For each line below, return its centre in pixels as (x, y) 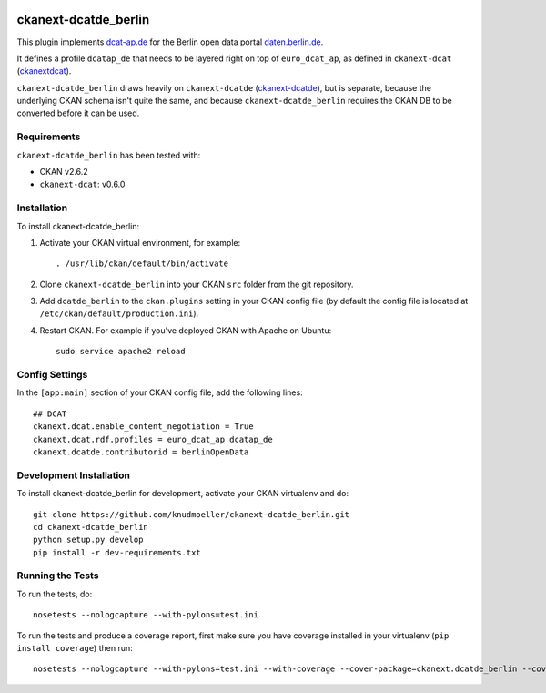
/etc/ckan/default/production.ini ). (119, 313)
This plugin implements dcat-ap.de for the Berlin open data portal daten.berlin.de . (170, 42)
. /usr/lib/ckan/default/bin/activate (142, 264)
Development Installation (74, 475)
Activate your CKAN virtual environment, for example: (140, 242)
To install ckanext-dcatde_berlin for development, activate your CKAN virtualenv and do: (183, 494)
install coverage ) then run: (75, 647)
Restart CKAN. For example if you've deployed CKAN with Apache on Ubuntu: (186, 330)
